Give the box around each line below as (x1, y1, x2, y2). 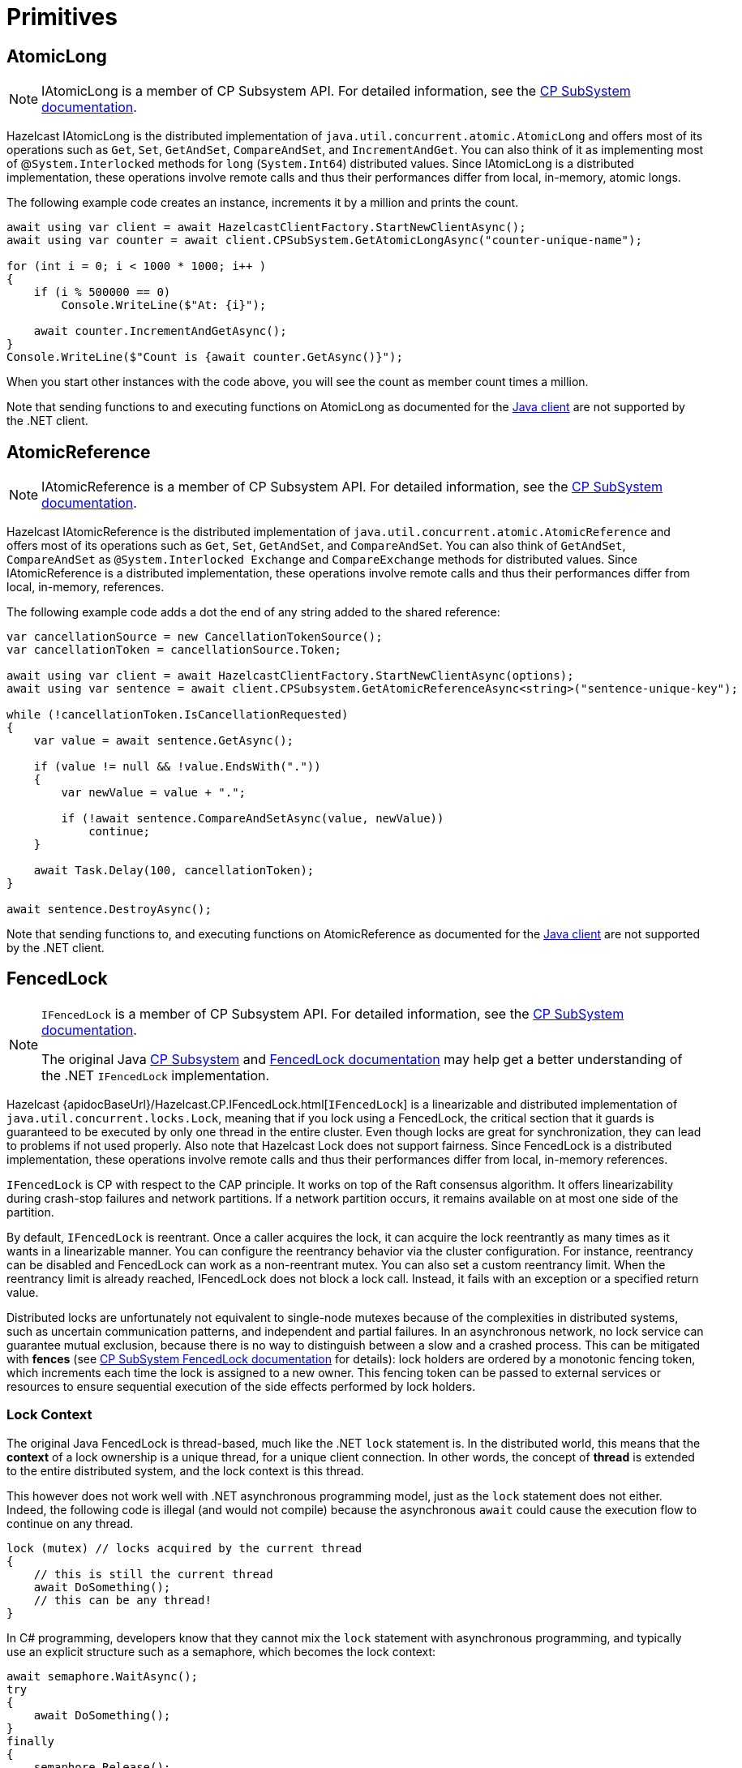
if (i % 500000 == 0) (33, 285, 171, 299)
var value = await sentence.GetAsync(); (33, 734, 294, 748)
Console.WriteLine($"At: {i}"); (61, 298, 267, 312)
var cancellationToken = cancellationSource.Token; (6, 643, 342, 657)
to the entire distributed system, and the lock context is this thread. (6, 1463, 364, 1478)
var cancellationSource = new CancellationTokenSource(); (6, 630, 383, 644)
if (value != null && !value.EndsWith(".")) (33, 760, 321, 774)
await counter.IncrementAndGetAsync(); (33, 324, 287, 338)
